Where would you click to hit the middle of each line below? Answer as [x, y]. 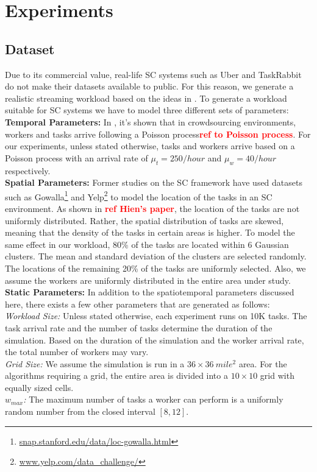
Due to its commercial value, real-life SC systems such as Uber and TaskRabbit [153, 74]
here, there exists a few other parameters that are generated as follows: [137, 304]
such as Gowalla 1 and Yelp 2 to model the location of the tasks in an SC [139, 195]
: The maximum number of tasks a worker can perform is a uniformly [153, 399]
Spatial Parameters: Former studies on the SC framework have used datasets [154, 182]
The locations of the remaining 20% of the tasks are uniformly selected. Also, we [155, 268]
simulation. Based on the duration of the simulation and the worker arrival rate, [155, 340]
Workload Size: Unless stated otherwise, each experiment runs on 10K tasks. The [156, 316]
